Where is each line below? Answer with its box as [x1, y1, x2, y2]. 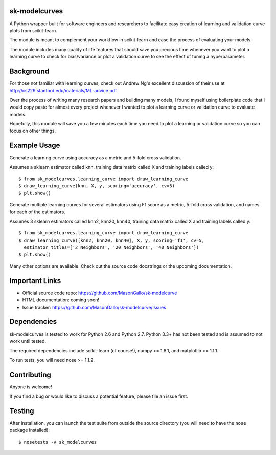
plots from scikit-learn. [9, 27, 57, 33]
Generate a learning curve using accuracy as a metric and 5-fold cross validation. [9, 155, 181, 161]
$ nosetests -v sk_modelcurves [18, 439, 97, 445]
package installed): [9, 427, 50, 434]
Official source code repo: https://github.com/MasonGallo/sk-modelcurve [22, 290, 177, 296]
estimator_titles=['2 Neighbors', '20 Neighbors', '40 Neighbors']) [24, 245, 199, 250]
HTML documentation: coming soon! [22, 297, 100, 303]
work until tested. [9, 338, 46, 344]
